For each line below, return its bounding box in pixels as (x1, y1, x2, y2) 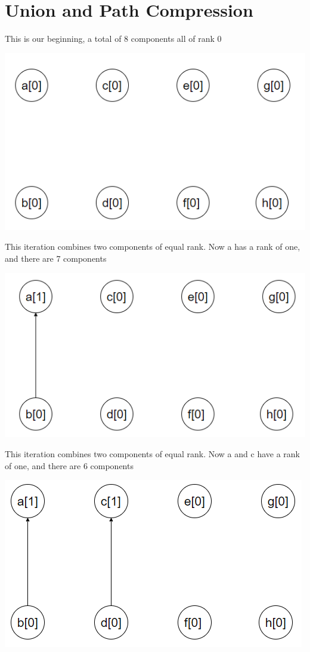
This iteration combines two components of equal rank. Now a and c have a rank (5, 447, 300, 460)
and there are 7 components (5, 252, 107, 264)
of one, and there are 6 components (5, 459, 134, 472)
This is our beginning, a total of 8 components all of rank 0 (5, 32, 222, 45)
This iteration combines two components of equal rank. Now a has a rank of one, (5, 240, 300, 253)
